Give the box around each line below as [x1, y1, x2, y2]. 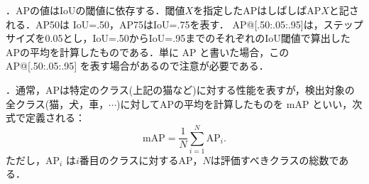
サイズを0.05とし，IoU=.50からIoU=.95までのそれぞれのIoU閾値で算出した [6, 31, 351, 45]
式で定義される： [6, 110, 85, 125]
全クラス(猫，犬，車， [6, 96, 109, 111]
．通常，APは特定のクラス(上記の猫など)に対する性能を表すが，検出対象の [6, 82, 355, 97]
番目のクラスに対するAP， [79, 152, 203, 167]
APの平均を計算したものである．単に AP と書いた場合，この [6, 44, 290, 59]
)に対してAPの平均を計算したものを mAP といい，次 [116, 96, 363, 111]
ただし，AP [6, 152, 60, 167]
